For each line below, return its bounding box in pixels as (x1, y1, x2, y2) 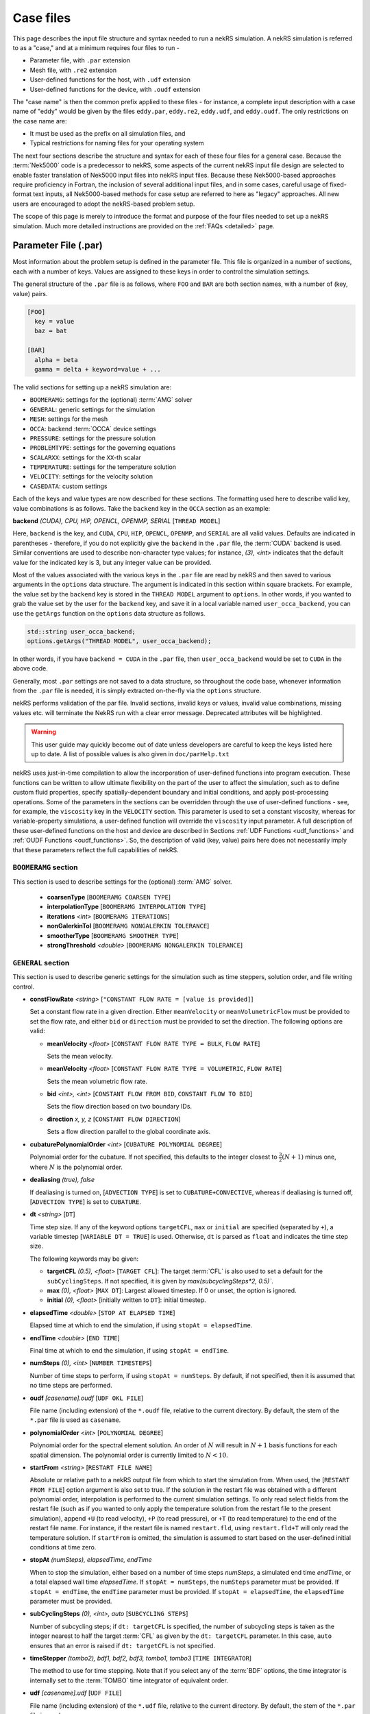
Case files (12, 10, 71, 25)
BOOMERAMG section (12, 862, 78, 872)
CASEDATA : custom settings (29, 482, 108, 490)
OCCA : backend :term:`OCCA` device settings (29, 424, 157, 433)
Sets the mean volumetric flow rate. (47, 1077, 147, 1085)
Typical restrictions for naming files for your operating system (29, 139, 205, 147)
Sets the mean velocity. (47, 1052, 113, 1060)
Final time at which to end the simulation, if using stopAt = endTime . (29, 1347, 230, 1354)
